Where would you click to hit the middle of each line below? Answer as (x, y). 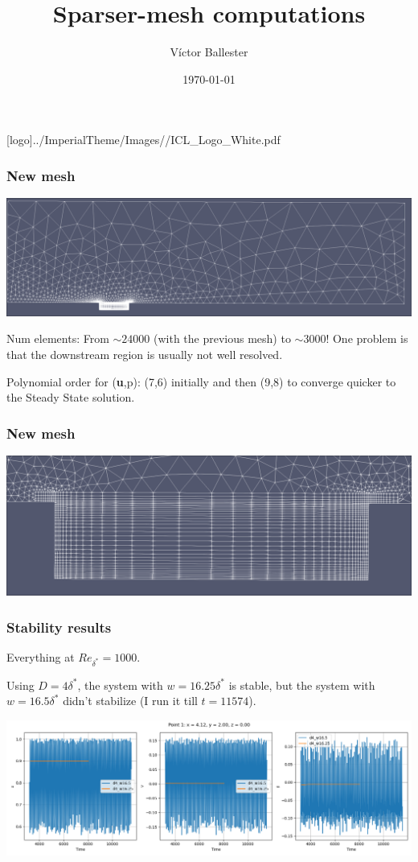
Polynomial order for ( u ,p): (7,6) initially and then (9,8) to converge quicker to (201, 381)
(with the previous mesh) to (222, 338)
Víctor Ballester (209, 52)
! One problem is (367, 338)
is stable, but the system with (302, 685)
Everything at (41, 657)
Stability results (59, 627)
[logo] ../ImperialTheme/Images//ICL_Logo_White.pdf (143, 140)
